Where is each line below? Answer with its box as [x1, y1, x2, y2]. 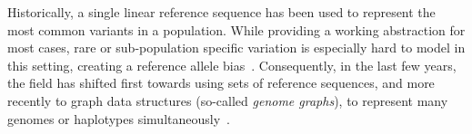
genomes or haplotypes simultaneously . [7, 109, 230, 128]
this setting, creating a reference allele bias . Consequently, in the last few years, [7, 55, 457, 74]
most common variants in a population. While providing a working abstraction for [7, 20, 466, 39]
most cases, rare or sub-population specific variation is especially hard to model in [7, 38, 466, 57]
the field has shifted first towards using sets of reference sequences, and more [7, 73, 435, 92]
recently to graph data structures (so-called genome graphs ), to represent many [7, 91, 448, 110]
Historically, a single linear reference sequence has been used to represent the [7, 3, 436, 21]
